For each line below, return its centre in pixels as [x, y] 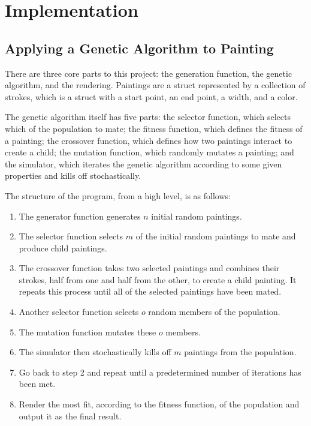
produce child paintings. [63, 247]
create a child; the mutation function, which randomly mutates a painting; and [150, 152]
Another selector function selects [79, 312]
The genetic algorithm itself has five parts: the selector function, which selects [148, 117]
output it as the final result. [70, 415]
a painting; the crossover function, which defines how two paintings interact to [149, 140]
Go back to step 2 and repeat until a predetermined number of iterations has [160, 372]
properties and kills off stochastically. [73, 175]
